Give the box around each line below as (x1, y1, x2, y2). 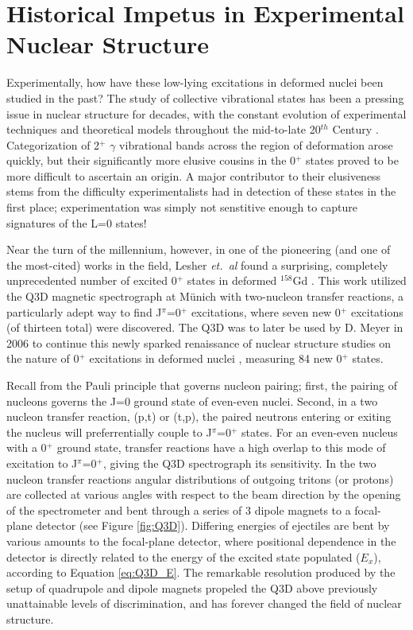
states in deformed (187, 272, 277, 289)
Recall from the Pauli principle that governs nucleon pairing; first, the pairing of (6, 377, 398, 393)
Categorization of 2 (6, 136, 100, 153)
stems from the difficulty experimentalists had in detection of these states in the (6, 183, 396, 200)
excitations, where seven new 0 (191, 303, 341, 320)
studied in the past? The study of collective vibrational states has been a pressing (6, 89, 404, 106)
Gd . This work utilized (292, 272, 407, 289)
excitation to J (6, 454, 78, 471)
